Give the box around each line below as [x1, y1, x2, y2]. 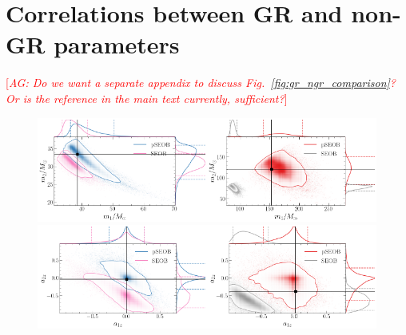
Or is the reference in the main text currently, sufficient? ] [6, 89, 288, 106]
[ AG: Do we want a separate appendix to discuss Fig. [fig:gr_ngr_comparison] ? [6, 74, 396, 91]
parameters [54, 28, 180, 61]
